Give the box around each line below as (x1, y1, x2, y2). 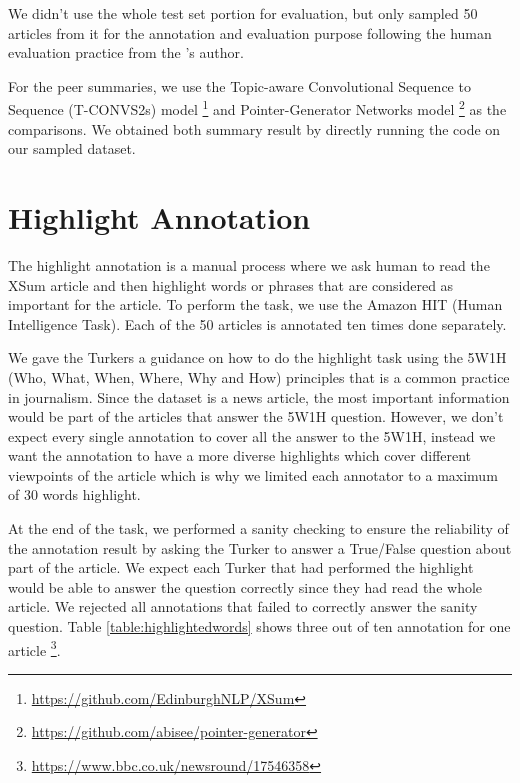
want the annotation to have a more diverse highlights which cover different (8, 445, 472, 466)
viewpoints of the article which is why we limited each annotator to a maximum (8, 464, 498, 485)
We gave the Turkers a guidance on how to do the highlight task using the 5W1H (8, 347, 507, 368)
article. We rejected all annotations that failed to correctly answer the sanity (8, 596, 478, 617)
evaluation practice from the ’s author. (8, 42, 244, 63)
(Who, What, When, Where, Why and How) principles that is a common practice (8, 366, 510, 387)
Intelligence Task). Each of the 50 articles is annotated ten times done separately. (8, 313, 507, 334)
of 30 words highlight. (8, 484, 141, 505)
